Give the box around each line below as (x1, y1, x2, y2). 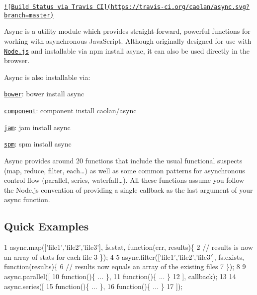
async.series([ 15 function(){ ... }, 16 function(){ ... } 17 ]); (4, 281, 183, 291)
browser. (4, 55, 30, 66)
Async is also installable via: (4, 72, 90, 82)
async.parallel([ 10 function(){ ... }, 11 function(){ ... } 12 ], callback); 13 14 (4, 271, 236, 281)
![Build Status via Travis (4, 3, 93, 10)
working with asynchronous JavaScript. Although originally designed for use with (4, 35, 252, 46)
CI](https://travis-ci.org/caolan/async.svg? (96, 3, 250, 10)
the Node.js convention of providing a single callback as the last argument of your (4, 184, 253, 195)
